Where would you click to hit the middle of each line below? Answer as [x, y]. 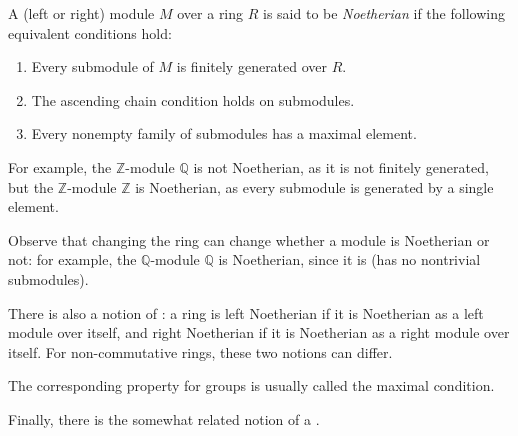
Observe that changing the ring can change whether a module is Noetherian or [249, 239]
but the [31, 186]
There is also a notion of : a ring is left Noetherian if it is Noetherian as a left [246, 312]
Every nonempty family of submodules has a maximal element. [224, 133]
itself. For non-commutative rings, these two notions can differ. [200, 351]
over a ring [210, 13]
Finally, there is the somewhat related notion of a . [164, 418]
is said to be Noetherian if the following [384, 13]
